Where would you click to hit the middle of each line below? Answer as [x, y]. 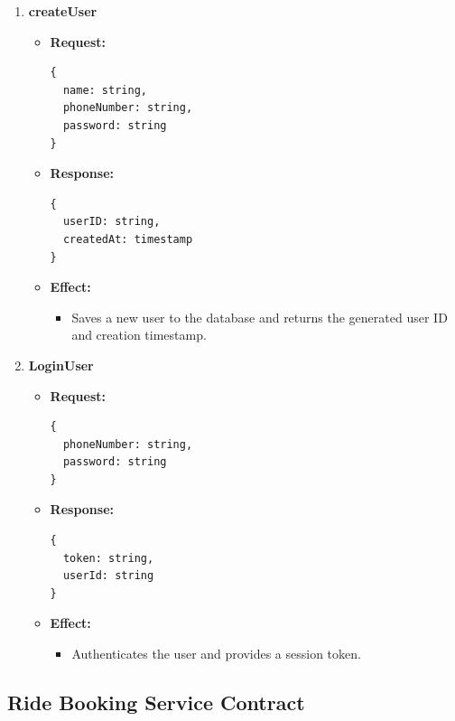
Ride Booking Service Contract [156, 702]
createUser [63, 11]
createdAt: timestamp [128, 239]
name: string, [105, 90]
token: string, [108, 558]
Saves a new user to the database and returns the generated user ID [260, 317]
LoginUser [61, 365]
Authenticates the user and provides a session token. [216, 654]
